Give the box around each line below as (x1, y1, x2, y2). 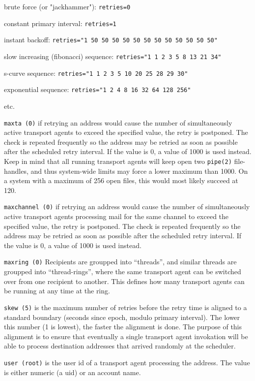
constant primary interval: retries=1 (4, 18, 116, 28)
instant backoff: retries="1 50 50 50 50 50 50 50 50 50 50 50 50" (4, 34, 218, 45)
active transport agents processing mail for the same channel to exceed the (4, 211, 229, 222)
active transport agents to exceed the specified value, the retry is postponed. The (4, 127, 248, 137)
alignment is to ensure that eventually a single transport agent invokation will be (4, 331, 248, 341)
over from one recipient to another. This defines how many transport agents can (4, 276, 245, 286)
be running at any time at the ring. (4, 286, 110, 296)
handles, (4, 165, 28, 176)
